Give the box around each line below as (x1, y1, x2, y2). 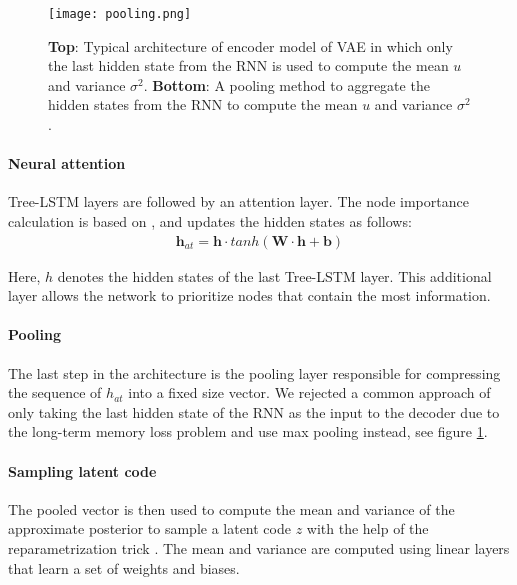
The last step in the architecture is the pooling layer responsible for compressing (8, 362, 501, 383)
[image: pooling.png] (48, 7, 192, 21)
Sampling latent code (8, 460, 157, 481)
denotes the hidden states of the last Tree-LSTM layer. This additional (57, 265, 492, 286)
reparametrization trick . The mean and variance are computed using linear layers (8, 537, 510, 558)
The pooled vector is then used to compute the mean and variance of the (8, 498, 455, 519)
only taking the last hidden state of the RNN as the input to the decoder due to (8, 401, 500, 422)
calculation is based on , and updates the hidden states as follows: (8, 211, 412, 232)
